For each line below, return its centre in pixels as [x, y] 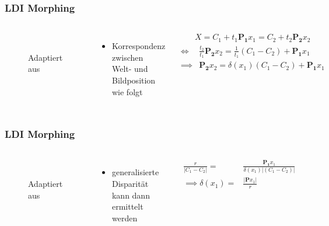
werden [125, 218]
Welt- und [130, 69]
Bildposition [134, 80]
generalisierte [135, 172]
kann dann [131, 195]
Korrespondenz [139, 46]
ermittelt [127, 206]
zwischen [127, 57]
